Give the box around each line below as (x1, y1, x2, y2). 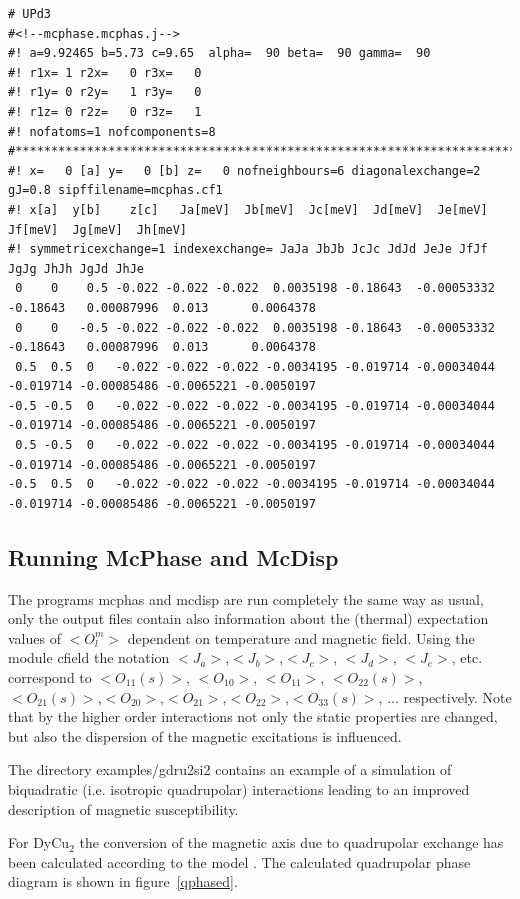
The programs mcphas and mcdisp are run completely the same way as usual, (8, 588, 484, 609)
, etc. (451, 647, 483, 668)
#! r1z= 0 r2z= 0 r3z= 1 (8, 104, 202, 119)
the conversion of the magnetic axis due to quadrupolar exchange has (79, 832, 504, 853)
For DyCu (8, 832, 70, 853)
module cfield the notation (8, 647, 170, 668)
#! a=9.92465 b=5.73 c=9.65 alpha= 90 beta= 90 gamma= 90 (8, 46, 431, 61)
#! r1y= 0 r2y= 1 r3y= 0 (8, 85, 202, 100)
